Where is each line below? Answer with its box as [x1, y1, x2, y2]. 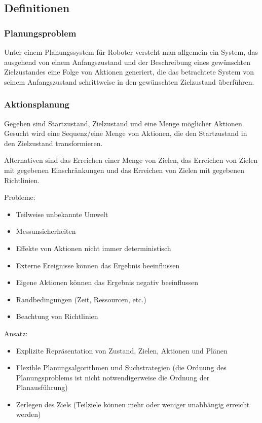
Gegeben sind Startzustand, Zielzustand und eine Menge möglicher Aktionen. [4, 118, 244, 128]
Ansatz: [4, 328, 28, 338]
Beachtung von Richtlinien [16, 311, 98, 322]
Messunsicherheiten [16, 226, 76, 236]
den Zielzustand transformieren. [4, 137, 103, 148]
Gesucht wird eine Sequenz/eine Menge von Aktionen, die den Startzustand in [4, 128, 247, 138]
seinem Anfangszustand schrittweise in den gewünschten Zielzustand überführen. [4, 76, 254, 87]
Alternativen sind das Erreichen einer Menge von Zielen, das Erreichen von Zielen [4, 155, 258, 165]
